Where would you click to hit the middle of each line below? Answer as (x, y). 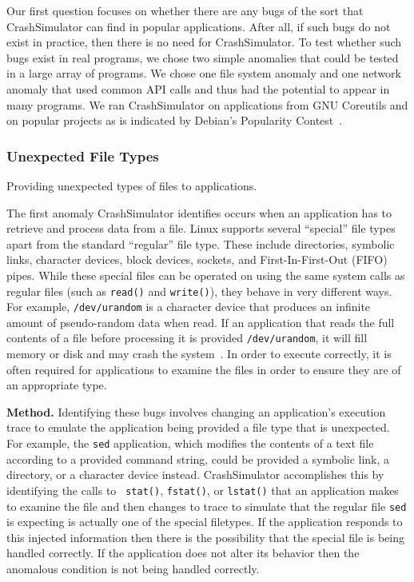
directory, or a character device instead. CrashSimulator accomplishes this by (195, 474)
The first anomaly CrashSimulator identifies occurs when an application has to (199, 212)
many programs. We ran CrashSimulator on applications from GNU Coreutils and (207, 104)
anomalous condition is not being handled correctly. (133, 568)
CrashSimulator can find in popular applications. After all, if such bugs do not (199, 26)
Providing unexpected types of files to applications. (132, 185)
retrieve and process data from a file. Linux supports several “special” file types (201, 228)
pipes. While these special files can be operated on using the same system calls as (206, 275)
